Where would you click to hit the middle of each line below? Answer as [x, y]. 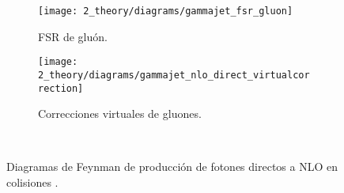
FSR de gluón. [73, 36]
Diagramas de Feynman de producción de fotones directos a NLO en [172, 167]
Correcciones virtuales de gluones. [120, 114]
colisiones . [32, 182]
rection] [61, 88]
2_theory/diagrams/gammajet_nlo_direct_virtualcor [174, 75]
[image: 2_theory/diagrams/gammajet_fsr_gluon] [166, 11]
